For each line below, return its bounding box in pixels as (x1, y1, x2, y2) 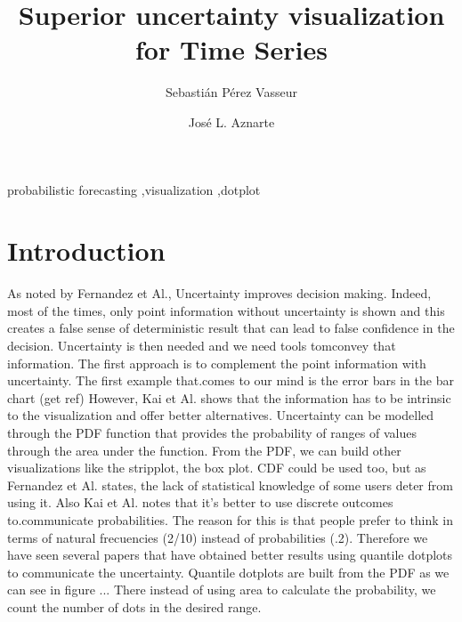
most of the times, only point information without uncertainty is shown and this (7, 301, 445, 319)
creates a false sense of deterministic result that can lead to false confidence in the (7, 319, 455, 337)
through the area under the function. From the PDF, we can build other (7, 440, 401, 459)
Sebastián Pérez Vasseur (166, 83, 297, 101)
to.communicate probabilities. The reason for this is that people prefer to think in (7, 510, 454, 529)
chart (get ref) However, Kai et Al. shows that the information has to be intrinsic (7, 388, 451, 407)
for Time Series (135, 31, 328, 68)
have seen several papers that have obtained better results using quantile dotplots (7, 545, 453, 564)
